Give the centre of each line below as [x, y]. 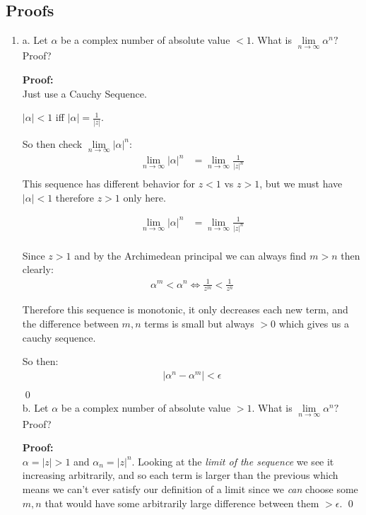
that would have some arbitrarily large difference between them [182, 503]
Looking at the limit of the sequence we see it [236, 461]
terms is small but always [199, 323]
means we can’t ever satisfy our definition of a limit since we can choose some [190, 489]
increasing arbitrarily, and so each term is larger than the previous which [180, 475]
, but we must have [301, 184]
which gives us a [314, 323]
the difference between [70, 323]
